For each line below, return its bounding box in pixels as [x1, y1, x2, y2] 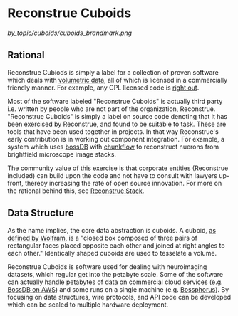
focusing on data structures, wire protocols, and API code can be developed [7, 293, 232, 301]
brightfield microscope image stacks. [7, 149, 116, 158]
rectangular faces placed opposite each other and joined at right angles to [7, 241, 226, 250]
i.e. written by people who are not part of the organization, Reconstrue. [7, 105, 216, 113]
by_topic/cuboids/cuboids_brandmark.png [7, 28, 133, 37]
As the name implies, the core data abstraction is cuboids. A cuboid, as [7, 226, 216, 234]
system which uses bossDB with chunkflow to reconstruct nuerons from [7, 142, 219, 151]
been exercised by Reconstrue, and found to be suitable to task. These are [7, 120, 227, 128]
